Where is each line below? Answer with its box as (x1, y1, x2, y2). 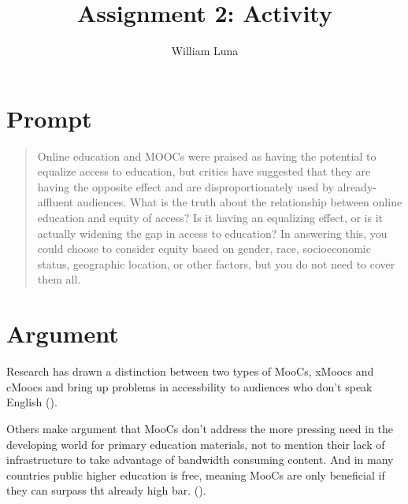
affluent (37, 194, 74, 210)
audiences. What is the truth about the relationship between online (76, 194, 402, 210)
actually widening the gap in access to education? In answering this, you (37, 224, 388, 241)
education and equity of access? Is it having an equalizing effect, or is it (37, 209, 383, 226)
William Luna (171, 43, 239, 59)
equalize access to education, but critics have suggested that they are (37, 163, 371, 180)
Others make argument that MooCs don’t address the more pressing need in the (6, 420, 394, 436)
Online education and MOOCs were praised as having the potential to (37, 147, 376, 164)
